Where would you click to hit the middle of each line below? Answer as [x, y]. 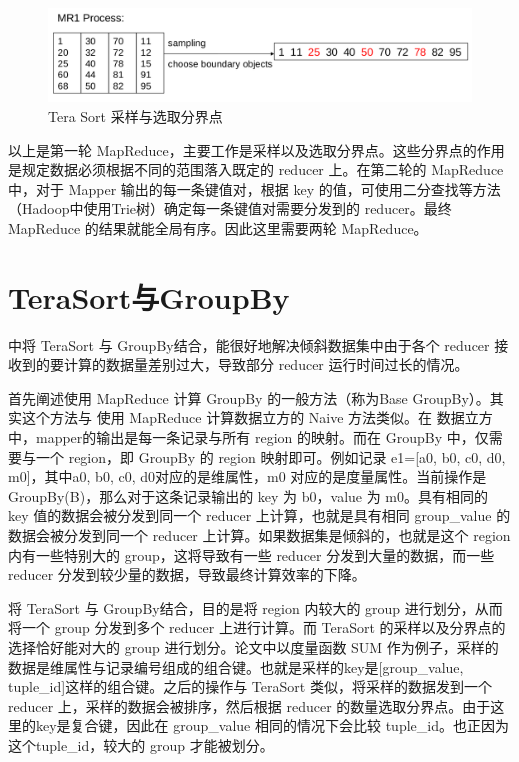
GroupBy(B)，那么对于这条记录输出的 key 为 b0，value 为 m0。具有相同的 [248, 495]
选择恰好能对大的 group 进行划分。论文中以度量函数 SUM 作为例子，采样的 [253, 647]
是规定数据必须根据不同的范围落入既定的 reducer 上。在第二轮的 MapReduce [256, 169]
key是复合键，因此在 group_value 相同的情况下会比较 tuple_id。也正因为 [272, 725]
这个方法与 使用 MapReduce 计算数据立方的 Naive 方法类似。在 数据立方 [257, 417]
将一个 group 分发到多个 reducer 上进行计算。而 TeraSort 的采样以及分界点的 [257, 627]
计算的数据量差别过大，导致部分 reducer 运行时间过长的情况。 [266, 364]
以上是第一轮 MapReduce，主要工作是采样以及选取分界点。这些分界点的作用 [256, 149]
